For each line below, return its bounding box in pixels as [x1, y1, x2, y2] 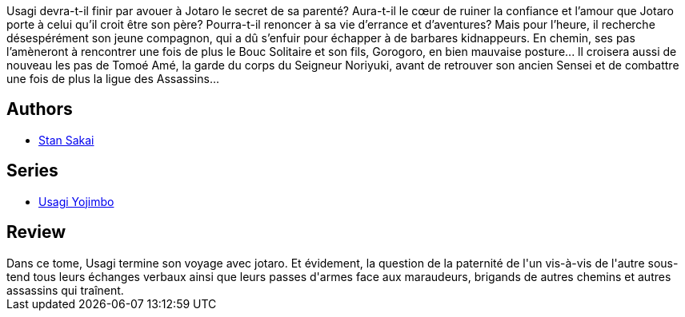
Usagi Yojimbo [38, 194, 114, 208]
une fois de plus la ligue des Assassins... [6, 72, 219, 85]
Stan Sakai [38, 133, 94, 147]
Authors [6, 99, 73, 120]
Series [6, 160, 58, 181]
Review [6, 222, 66, 243]
